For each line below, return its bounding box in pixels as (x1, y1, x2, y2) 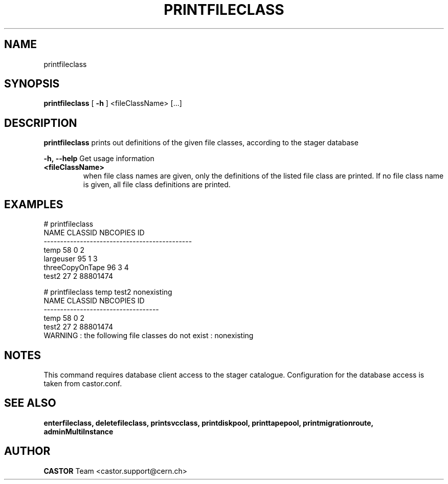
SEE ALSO (4, 397, 56, 410)
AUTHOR (4, 445, 51, 458)
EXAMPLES (4, 197, 63, 211)
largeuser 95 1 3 (43, 254, 98, 263)
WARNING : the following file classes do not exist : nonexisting (43, 331, 254, 340)
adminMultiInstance (43, 427, 114, 436)
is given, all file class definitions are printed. (83, 180, 231, 189)
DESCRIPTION (4, 116, 77, 129)
